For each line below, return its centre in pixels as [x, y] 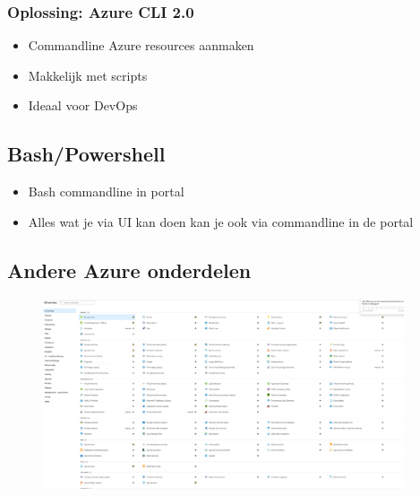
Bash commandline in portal [106, 191]
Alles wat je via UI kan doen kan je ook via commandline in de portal [221, 221]
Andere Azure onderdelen [129, 270]
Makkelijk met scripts [88, 75]
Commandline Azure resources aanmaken [141, 45]
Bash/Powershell [86, 154]
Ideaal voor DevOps [83, 105]
